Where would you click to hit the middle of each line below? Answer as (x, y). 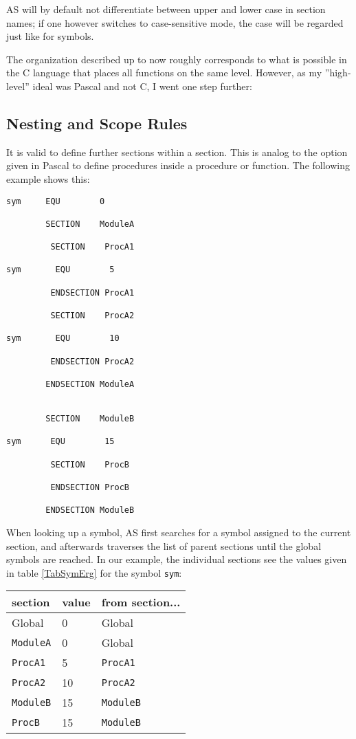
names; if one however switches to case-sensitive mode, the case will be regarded (175, 22)
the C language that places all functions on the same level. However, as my (164, 73)
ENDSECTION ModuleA (90, 385)
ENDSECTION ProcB (90, 487)
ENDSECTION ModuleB (90, 510)
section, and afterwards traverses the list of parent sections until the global (164, 545)
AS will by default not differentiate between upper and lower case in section (166, 9)
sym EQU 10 (63, 339)
